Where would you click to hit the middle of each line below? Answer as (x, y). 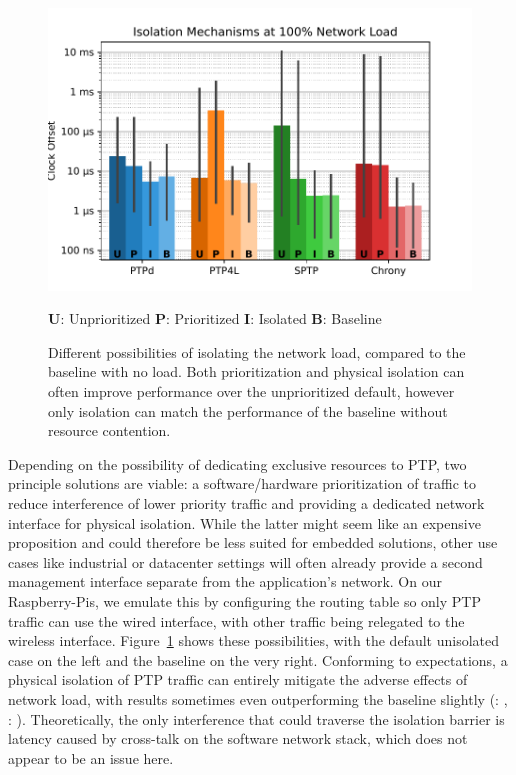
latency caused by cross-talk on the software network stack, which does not (238, 738)
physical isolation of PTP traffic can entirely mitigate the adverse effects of (238, 679)
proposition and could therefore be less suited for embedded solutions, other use (253, 542)
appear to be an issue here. (91, 757)
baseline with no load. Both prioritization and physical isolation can (256, 371)
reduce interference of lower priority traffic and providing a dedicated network (246, 503)
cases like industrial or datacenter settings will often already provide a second (245, 561)
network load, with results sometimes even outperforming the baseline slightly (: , (258, 698)
